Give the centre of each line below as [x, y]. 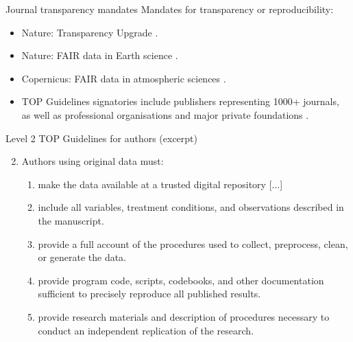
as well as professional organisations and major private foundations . [165, 114]
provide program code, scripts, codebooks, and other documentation [181, 280]
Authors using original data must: [93, 161]
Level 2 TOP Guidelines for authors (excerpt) [101, 138]
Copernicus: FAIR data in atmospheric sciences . [124, 78]
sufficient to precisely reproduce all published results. [149, 294]
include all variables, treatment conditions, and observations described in [191, 207]
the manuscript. [71, 220]
